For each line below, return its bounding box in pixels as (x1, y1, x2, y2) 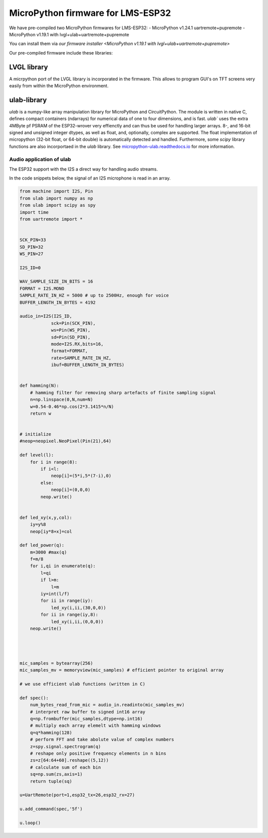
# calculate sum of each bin (30, 764, 101, 770)
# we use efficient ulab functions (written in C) (19, 681, 146, 687)
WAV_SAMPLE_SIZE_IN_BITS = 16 (19, 279, 93, 285)
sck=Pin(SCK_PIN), (51, 320, 96, 326)
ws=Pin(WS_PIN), (51, 327, 91, 333)
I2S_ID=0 (19, 265, 41, 270)
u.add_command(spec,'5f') (19, 806, 83, 812)
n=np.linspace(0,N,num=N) (30, 397, 93, 403)
